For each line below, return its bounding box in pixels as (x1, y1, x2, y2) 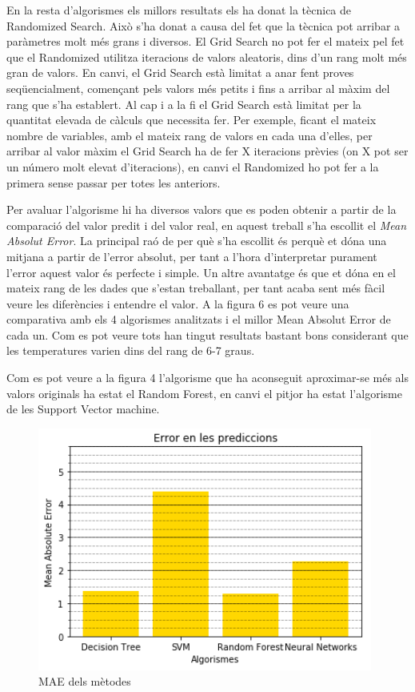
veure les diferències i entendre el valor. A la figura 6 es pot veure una (6, 295, 349, 312)
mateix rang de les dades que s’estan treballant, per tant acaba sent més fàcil (6, 280, 385, 296)
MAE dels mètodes (38, 673, 131, 690)
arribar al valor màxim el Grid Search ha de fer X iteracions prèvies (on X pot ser (6, 143, 409, 159)
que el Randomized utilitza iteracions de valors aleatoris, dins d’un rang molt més (6, 48, 407, 65)
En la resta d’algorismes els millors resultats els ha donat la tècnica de (6, 2, 352, 18)
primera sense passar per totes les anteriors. (6, 174, 221, 191)
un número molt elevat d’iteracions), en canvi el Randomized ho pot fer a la (6, 158, 379, 175)
